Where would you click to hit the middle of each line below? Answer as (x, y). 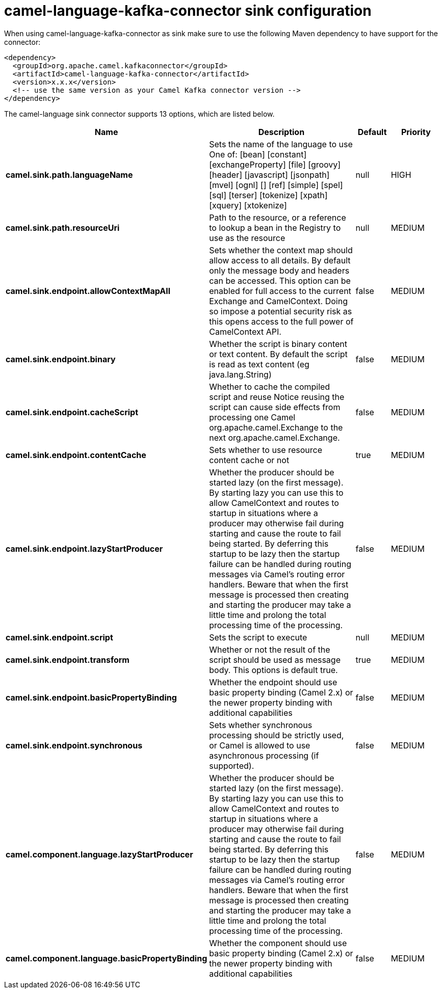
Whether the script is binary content (278, 344)
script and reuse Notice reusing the (277, 397)
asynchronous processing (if (264, 755)
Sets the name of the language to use (281, 144)
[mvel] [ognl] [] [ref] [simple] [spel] (276, 185)
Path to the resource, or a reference (278, 217)
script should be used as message (275, 660)
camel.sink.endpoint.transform (68, 660)
